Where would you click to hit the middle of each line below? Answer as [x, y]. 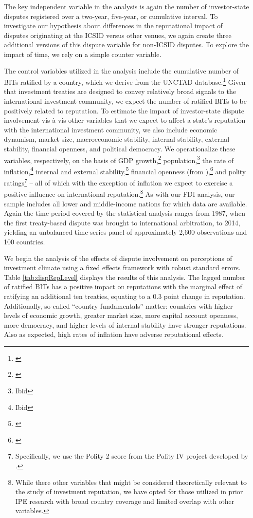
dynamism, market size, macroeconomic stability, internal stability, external [117, 139]
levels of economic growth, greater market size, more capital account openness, [121, 315]
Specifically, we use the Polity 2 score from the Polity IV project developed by [132, 456]
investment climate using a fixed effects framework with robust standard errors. [122, 268]
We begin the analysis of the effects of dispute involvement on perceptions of [118, 258]
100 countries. [25, 241]
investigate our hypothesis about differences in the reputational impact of [113, 26]
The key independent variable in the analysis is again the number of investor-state [126, 6]
